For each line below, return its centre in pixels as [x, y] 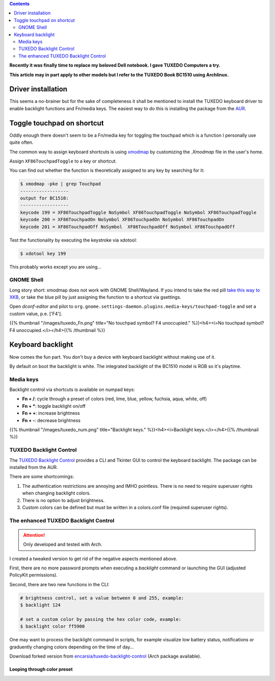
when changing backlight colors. [57, 493]
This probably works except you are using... [56, 267]
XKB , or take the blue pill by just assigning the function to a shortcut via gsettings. [95, 297]
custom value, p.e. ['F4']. [36, 313]
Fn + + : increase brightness [51, 413]
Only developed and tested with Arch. [63, 544]
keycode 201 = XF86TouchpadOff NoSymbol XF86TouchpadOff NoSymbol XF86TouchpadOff [128, 227]
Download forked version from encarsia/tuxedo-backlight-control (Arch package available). [105, 656]
